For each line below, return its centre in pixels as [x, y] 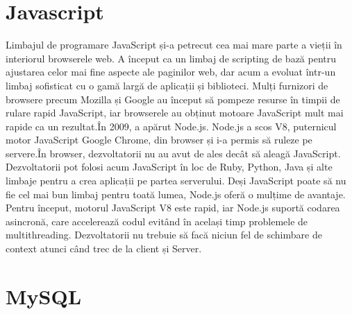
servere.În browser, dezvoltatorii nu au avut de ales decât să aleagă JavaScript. [173, 153]
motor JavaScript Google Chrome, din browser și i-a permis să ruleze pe [159, 140]
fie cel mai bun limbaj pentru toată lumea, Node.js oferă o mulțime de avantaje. [176, 194]
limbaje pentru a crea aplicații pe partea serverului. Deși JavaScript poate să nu [176, 181]
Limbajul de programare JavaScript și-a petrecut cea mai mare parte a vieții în [174, 45]
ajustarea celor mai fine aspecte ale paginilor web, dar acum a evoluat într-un [171, 72]
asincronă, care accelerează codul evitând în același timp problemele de [157, 221]
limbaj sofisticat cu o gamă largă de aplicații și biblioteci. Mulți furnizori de [167, 85]
